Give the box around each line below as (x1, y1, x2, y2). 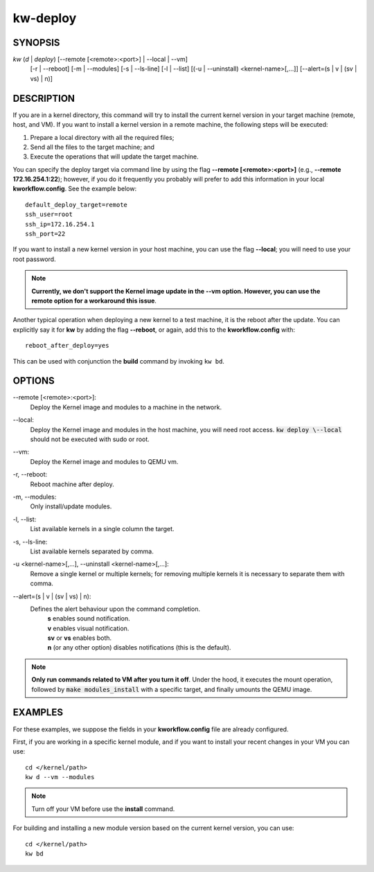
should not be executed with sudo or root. (30, 435, 150, 443)
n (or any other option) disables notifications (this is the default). (47, 643, 231, 652)
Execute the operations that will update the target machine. (30, 152, 199, 161)
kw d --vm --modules (25, 773, 95, 781)
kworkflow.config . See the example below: (12, 184, 137, 193)
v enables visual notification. (47, 624, 130, 632)
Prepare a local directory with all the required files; (30, 133, 175, 141)
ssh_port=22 (25, 230, 66, 238)
